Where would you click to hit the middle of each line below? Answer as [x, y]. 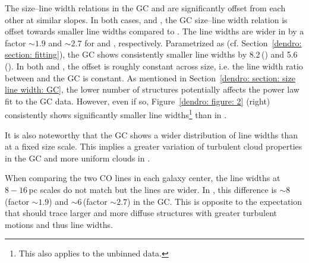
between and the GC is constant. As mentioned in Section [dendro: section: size [150, 77]
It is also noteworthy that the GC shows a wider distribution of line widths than [152, 134]
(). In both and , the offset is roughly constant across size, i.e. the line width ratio [154, 66]
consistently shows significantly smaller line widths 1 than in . [116, 114]
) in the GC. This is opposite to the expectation [215, 201]
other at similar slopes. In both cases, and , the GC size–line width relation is [146, 19]
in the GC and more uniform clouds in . [78, 158]
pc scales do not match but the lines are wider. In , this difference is [153, 189]
